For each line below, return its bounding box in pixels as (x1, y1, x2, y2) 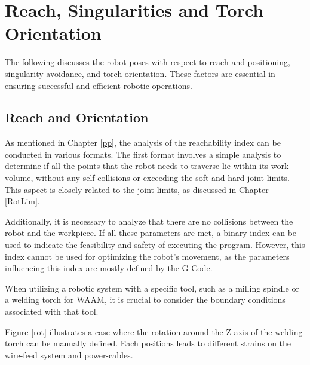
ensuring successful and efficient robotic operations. (5, 79, 192, 91)
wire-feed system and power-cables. (5, 348, 133, 361)
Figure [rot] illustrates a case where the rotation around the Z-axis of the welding (5, 325, 303, 338)
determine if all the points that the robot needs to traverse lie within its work (5, 160, 289, 172)
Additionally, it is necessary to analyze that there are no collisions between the (5, 214, 293, 227)
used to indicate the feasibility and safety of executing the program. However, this (5, 238, 305, 251)
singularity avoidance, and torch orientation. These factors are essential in (5, 67, 275, 79)
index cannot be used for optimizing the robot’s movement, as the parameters (5, 250, 290, 262)
